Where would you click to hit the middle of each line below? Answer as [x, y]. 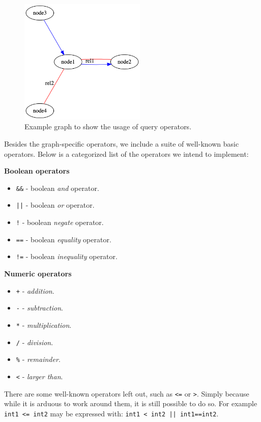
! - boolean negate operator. [60, 222]
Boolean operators [37, 171]
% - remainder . [38, 359]
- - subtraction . [39, 308]
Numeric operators [38, 274]
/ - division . [35, 342]
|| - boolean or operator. [55, 205]
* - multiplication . [44, 325]
